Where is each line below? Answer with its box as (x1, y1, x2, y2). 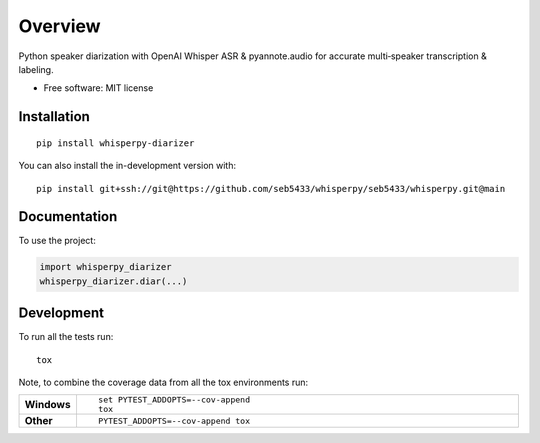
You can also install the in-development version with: (18, 160, 237, 172)
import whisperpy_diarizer (39, 261, 172, 273)
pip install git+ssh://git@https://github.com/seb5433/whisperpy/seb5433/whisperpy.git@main (36, 183, 506, 194)
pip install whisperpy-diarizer (36, 137, 195, 149)
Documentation (18, 208, 118, 225)
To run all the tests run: (18, 331, 114, 343)
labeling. (18, 63, 54, 75)
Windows (24, 398, 71, 412)
